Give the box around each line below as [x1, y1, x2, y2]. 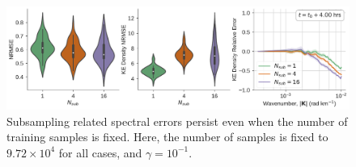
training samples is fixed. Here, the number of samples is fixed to [6, 128, 328, 145]
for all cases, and [58, 144, 142, 161]
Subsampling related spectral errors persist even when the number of [6, 112, 348, 129]
